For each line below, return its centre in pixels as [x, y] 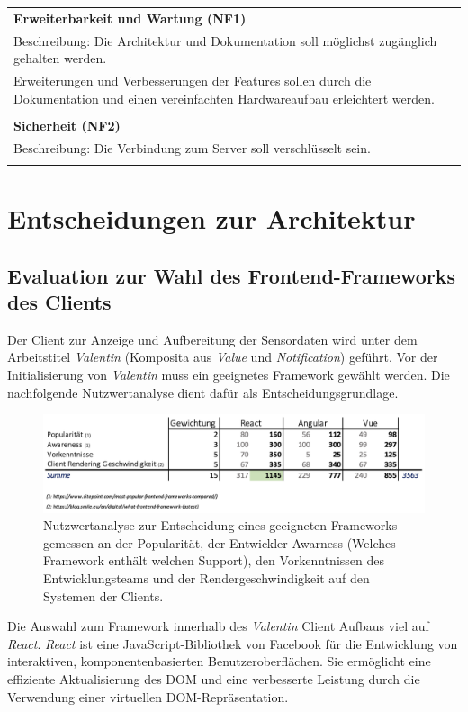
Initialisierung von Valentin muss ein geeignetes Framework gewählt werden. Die [229, 375]
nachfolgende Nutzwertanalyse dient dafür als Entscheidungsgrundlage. [203, 392]
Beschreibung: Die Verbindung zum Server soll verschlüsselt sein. [192, 147]
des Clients [59, 302]
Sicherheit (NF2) [67, 125]
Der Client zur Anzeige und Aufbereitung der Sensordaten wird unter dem [212, 339]
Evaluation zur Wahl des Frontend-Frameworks [232, 275]
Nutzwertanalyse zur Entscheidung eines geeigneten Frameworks [220, 525]
